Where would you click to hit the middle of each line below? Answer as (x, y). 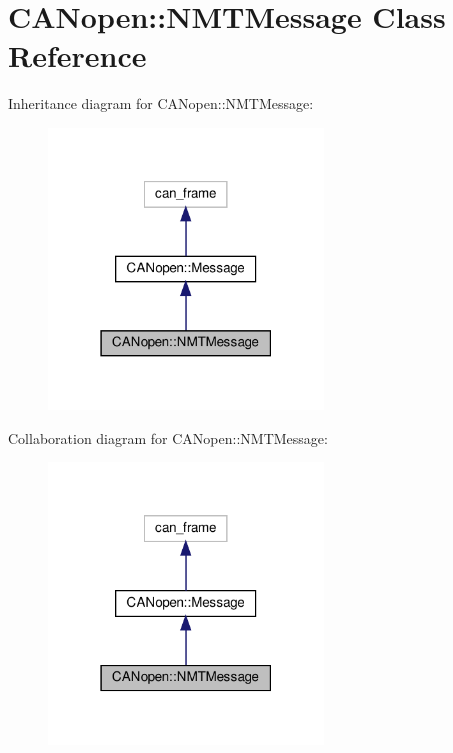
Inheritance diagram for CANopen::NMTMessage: (161, 103)
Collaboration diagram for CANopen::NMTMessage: (168, 437)
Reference (77, 55)
